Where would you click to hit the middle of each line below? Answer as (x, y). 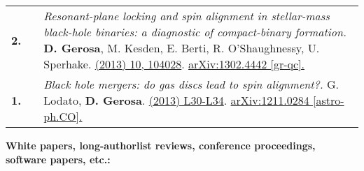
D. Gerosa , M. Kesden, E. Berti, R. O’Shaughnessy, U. (182, 48)
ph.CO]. (63, 116)
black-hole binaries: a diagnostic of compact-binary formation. (195, 32)
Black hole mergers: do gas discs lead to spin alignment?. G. (191, 84)
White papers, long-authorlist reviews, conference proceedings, (161, 145)
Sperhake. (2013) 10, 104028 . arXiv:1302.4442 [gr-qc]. (174, 64)
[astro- (328, 100)
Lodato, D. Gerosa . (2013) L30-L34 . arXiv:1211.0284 (176, 100)
